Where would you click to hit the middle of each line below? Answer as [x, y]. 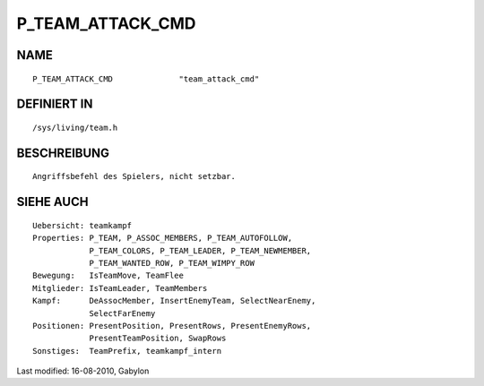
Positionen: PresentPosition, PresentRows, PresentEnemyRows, [172, 326]
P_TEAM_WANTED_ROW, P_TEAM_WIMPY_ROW [172, 263]
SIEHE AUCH [52, 202]
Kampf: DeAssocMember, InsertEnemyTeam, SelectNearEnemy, [174, 301]
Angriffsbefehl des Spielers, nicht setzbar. [134, 176]
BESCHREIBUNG [63, 153]
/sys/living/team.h [75, 127]
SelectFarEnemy [122, 313]
